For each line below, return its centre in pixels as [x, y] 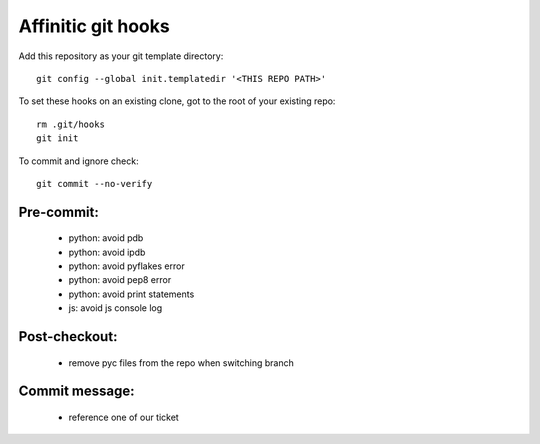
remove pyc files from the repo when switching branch [181, 362]
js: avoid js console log [115, 308]
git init [57, 138]
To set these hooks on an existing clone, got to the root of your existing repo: [177, 101]
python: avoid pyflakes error [126, 266]
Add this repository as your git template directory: [121, 56]
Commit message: [76, 391]
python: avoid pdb [106, 238]
